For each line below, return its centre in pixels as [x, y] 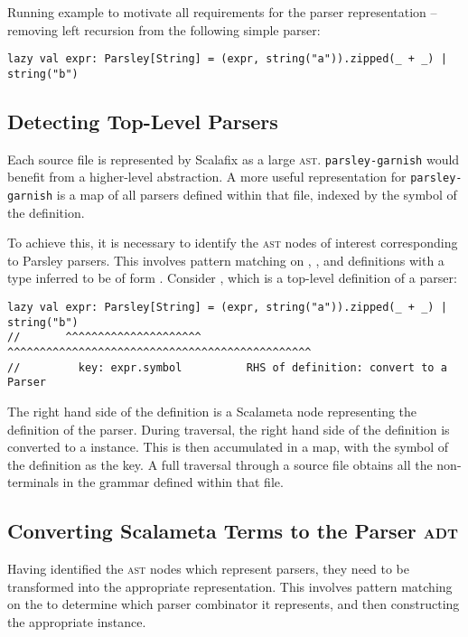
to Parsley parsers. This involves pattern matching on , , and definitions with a [226, 260]
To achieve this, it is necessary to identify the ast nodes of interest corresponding [233, 243]
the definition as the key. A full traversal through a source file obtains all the [220, 464]
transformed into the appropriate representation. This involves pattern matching [230, 586]
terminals [33, 482]
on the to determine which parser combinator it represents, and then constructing [234, 604]
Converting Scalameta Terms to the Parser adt [233, 531]
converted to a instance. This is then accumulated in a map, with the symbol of [228, 447]
